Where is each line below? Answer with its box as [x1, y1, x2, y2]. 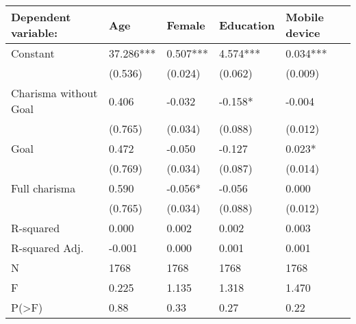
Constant [11, 45, 55, 61]
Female [166, 16, 205, 33]
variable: [11, 25, 58, 40]
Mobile [285, 9, 324, 25]
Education [218, 16, 275, 33]
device [285, 25, 320, 40]
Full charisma [11, 180, 76, 196]
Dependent [11, 9, 71, 25]
